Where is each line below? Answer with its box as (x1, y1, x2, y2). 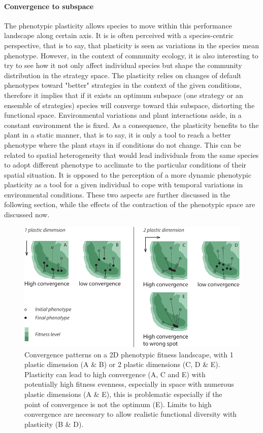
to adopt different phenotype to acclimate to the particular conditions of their (4, 159, 247, 170)
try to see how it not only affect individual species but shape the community (4, 60, 242, 71)
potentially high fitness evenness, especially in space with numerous (24, 379, 234, 389)
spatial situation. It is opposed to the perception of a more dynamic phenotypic (4, 169, 251, 180)
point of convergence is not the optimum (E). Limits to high (24, 398, 212, 409)
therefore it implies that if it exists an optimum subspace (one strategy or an (4, 89, 243, 100)
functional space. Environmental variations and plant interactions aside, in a (4, 110, 242, 120)
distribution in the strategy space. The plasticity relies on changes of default (4, 70, 242, 80)
